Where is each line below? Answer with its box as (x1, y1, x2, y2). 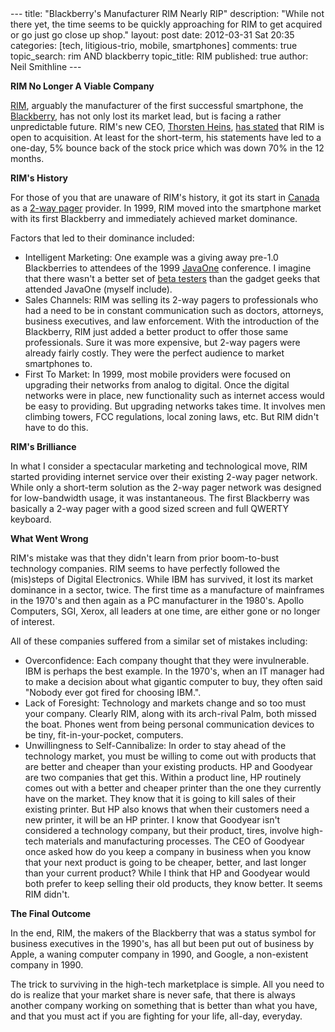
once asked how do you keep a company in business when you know (24, 846, 312, 857)
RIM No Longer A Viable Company (10, 80, 155, 92)
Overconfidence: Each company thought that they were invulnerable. (24, 655, 310, 666)
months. (10, 153, 45, 164)
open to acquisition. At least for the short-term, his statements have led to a (10, 132, 322, 143)
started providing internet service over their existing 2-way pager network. (10, 471, 318, 482)
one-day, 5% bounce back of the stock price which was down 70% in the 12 (10, 142, 325, 154)
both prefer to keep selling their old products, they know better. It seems (24, 878, 323, 889)
